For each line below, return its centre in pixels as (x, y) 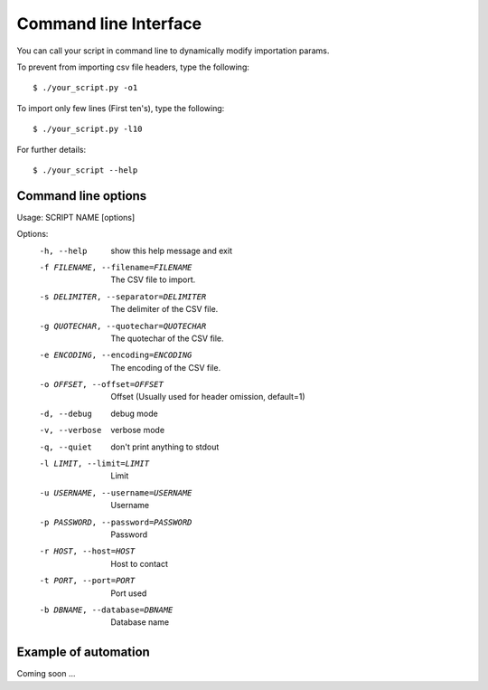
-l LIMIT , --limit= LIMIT (94, 464)
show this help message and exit (171, 250)
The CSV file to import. (153, 279)
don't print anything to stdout (165, 447)
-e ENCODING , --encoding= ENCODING (116, 355)
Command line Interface (109, 24)
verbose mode (138, 430)
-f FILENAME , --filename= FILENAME (116, 267)
